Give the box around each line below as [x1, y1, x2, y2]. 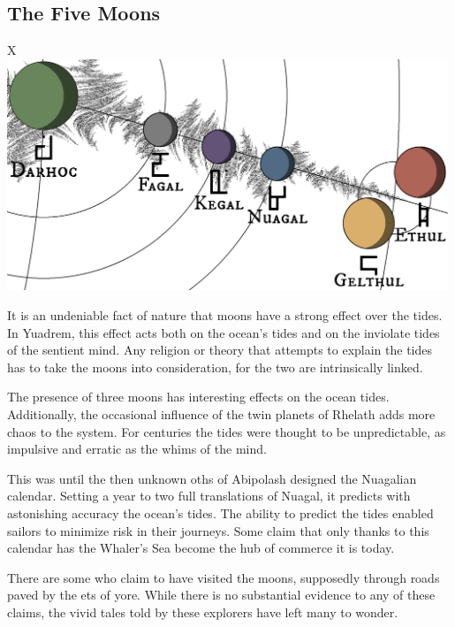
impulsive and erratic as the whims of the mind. [7, 440, 267, 458]
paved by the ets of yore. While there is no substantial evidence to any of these [7, 585, 436, 604]
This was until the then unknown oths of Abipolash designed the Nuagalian [7, 469, 417, 487]
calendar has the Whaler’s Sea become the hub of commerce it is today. [7, 539, 395, 557]
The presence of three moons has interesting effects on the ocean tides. [7, 387, 390, 406]
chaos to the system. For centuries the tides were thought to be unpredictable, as [7, 422, 446, 440]
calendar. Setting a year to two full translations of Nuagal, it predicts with [7, 486, 411, 505]
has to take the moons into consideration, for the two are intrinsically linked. [7, 357, 423, 376]
